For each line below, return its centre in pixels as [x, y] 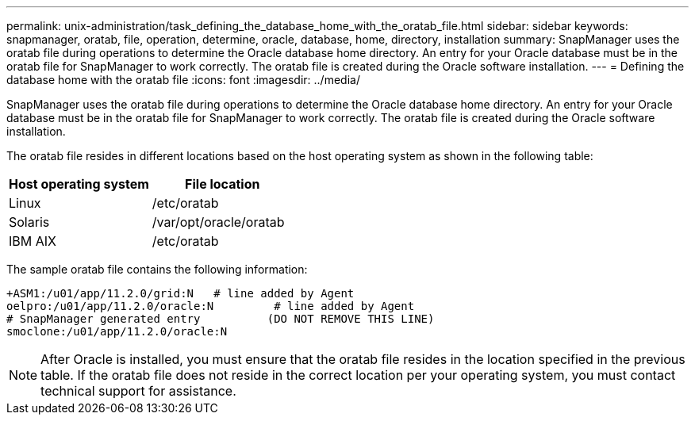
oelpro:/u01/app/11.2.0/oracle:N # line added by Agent [211, 306]
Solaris [29, 222]
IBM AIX [33, 241]
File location [223, 184]
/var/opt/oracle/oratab [218, 222]
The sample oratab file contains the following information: [157, 269]
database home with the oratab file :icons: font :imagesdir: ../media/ [183, 80]
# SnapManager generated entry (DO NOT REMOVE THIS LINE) [221, 319]
